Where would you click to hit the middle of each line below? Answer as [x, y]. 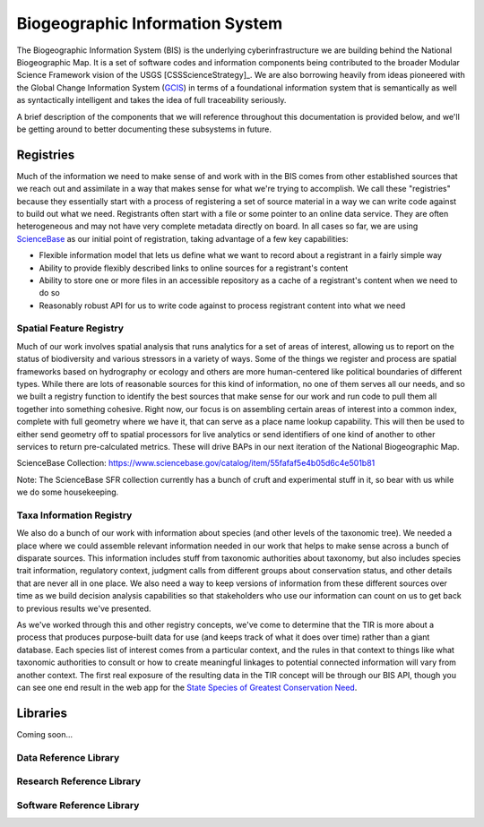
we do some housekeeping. [68, 492]
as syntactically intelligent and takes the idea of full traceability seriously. [151, 100]
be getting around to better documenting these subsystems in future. [144, 129]
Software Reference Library [78, 805]
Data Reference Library [68, 757]
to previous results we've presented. [84, 608]
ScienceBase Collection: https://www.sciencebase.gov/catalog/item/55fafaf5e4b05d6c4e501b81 [196, 463]
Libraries [42, 713]
